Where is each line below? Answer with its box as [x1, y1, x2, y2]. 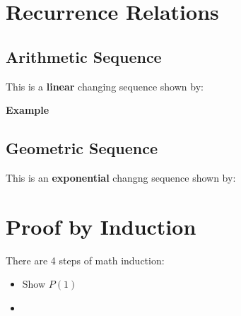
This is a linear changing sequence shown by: [6, 78, 204, 93]
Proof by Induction [6, 211, 196, 240]
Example [6, 103, 49, 117]
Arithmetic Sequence [6, 45, 162, 67]
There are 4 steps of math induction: [6, 252, 165, 267]
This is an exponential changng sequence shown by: [6, 170, 236, 185]
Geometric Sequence [6, 137, 158, 159]
